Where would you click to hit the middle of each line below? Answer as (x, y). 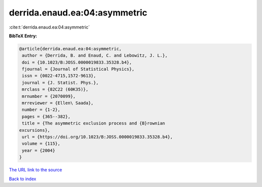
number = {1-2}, (41, 110)
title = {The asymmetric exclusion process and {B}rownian (94, 123)
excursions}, (35, 130)
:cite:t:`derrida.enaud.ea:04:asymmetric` (49, 27)
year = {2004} (39, 150)
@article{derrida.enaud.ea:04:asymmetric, (70, 49)
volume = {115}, (41, 144)
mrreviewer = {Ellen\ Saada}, (58, 103)
